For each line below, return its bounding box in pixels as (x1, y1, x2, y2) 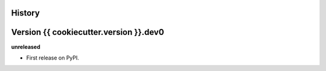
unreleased (11, 43, 40, 51)
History (11, 8, 40, 18)
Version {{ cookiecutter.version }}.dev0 (11, 27, 164, 37)
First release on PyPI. (26, 54, 80, 61)
